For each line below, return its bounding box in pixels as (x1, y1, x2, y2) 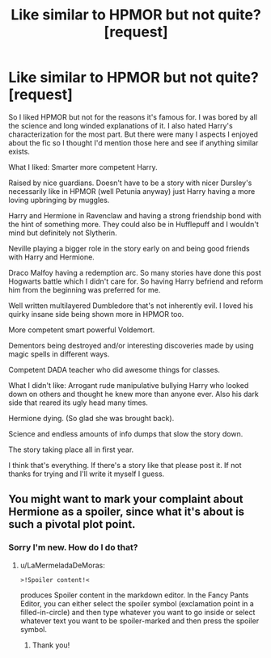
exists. (8, 146, 31, 156)
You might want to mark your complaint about (8, 492, 244, 506)
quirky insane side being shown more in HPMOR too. (8, 309, 184, 318)
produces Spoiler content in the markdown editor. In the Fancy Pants (19, 590, 249, 600)
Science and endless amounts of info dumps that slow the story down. (8, 428, 243, 438)
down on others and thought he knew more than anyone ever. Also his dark (8, 389, 259, 399)
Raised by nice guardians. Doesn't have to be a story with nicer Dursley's (8, 178, 252, 188)
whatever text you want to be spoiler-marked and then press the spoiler (19, 616, 260, 626)
